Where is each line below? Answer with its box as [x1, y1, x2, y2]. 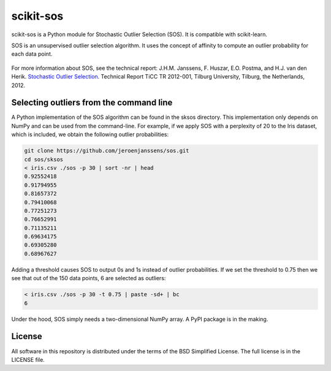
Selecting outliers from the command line [11, 98, 173, 108]
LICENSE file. [11, 356, 45, 363]
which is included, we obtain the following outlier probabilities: [11, 131, 169, 138]
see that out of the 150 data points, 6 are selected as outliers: [11, 275, 166, 282]
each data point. [11, 50, 53, 58]
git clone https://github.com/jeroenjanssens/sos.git [24, 147, 189, 155]
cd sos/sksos [24, 156, 64, 163]
